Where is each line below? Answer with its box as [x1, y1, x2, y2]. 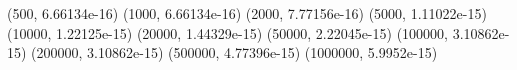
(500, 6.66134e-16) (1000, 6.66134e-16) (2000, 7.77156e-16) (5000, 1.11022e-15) [7, 3, 487, 23]
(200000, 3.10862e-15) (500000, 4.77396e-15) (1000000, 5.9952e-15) [31, 42, 438, 63]
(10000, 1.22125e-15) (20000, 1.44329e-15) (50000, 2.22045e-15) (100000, [7, 22, 448, 43]
